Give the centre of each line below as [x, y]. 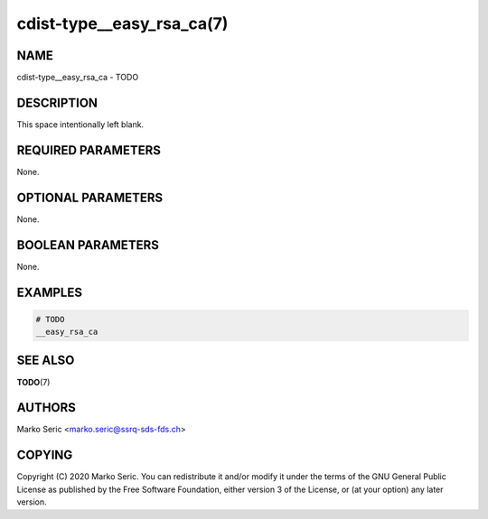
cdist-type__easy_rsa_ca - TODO [78, 78]
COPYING [45, 455]
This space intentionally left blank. [80, 124]
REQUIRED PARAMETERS [89, 150]
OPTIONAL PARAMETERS [90, 197]
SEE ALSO [46, 361]
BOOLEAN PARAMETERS [88, 245]
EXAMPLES [50, 292]
